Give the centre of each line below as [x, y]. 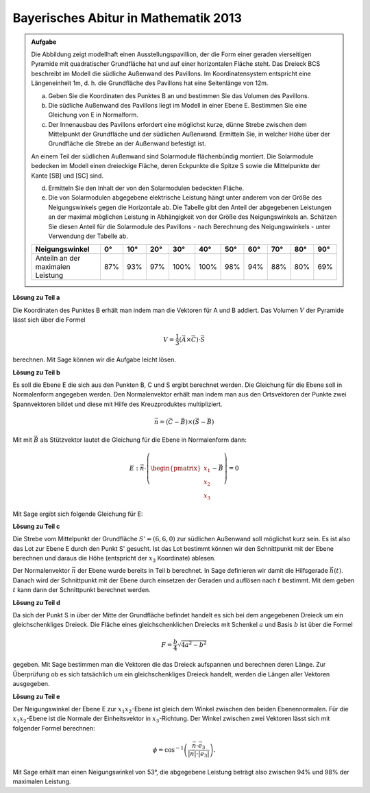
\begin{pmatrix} [176, 469]
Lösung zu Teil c [36, 526]
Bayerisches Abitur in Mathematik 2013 [127, 18]
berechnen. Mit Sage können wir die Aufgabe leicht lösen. [94, 359]
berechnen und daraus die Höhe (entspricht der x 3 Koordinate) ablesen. [114, 559]
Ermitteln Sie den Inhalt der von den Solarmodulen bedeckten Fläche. [146, 188]
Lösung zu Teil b [37, 372]
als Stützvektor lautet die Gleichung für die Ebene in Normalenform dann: [143, 440]
